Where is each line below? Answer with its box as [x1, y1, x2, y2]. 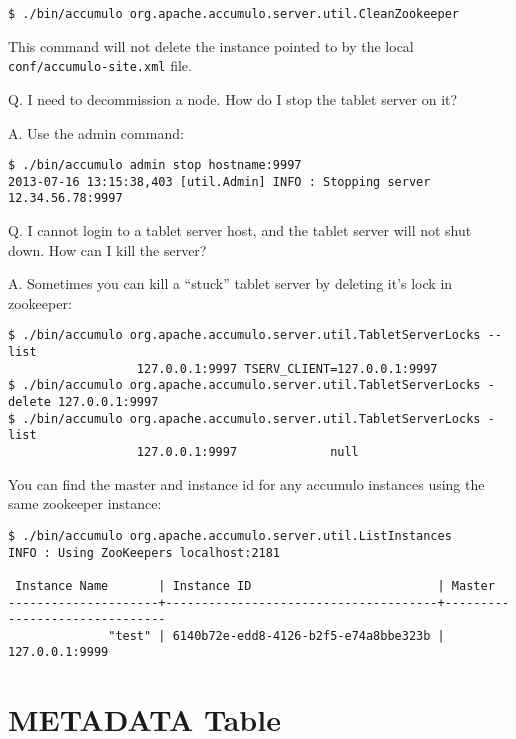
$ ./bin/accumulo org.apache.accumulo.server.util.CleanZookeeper [8, 7, 460, 21]
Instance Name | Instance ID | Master [15, 578, 495, 593]
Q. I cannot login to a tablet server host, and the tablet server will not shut [8, 220, 472, 241]
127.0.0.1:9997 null [136, 445, 359, 460]
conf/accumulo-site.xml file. [8, 55, 192, 76]
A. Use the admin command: [8, 122, 184, 143]
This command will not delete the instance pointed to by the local [8, 35, 414, 56]
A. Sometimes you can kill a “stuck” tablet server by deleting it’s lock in [8, 273, 453, 294]
